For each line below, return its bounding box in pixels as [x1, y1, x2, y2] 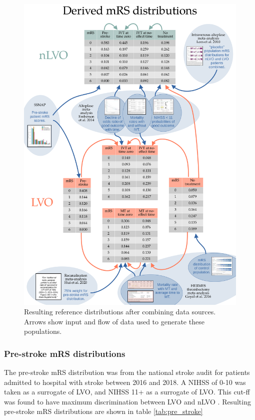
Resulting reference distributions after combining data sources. [24, 306, 216, 317]
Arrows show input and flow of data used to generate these [24, 316, 204, 326]
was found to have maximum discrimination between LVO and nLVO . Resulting [4, 396, 251, 406]
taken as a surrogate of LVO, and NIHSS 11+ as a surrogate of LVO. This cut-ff [4, 386, 250, 397]
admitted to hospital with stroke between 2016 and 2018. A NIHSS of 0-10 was [4, 376, 246, 387]
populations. [24, 326, 62, 336]
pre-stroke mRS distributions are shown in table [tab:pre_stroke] [4, 406, 203, 416]
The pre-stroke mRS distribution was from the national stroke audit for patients [4, 367, 250, 377]
